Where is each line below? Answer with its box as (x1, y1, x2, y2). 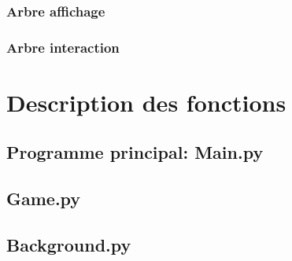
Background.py (6, 233, 131, 257)
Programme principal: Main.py (6, 140, 264, 164)
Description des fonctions (6, 86, 286, 118)
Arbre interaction (6, 37, 120, 57)
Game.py (6, 186, 81, 211)
